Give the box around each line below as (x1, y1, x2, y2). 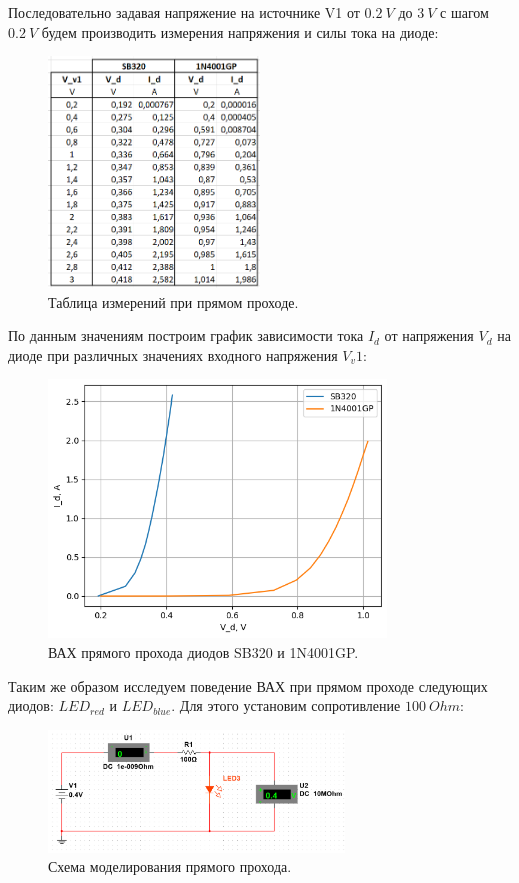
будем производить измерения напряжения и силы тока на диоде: (41, 21, 439, 42)
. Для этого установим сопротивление (171, 695, 401, 716)
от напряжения (384, 325, 474, 346)
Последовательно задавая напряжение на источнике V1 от (8, 2, 360, 22)
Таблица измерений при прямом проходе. (48, 291, 299, 312)
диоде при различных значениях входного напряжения (8, 344, 338, 365)
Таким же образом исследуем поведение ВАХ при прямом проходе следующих (8, 675, 488, 696)
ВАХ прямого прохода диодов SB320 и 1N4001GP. (48, 641, 359, 662)
